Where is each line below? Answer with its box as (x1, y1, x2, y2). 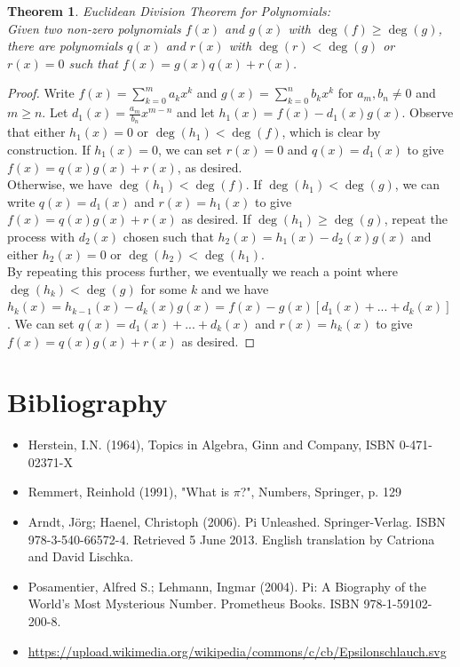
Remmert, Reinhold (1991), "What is (28, 482, 230, 501)
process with (7, 226, 75, 245)
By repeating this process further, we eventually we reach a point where (7, 262, 399, 281)
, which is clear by (282, 123, 381, 141)
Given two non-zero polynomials (7, 19, 181, 37)
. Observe (401, 103, 454, 122)
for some (140, 279, 187, 298)
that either (7, 123, 66, 141)
